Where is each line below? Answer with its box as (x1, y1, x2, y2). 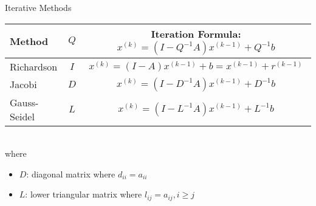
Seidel (10, 109, 35, 123)
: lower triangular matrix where (25, 188, 142, 201)
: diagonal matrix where (26, 167, 115, 180)
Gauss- (10, 95, 39, 109)
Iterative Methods (5, 1, 72, 13)
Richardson (10, 59, 58, 74)
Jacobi (10, 77, 37, 92)
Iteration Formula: (151, 26, 241, 41)
